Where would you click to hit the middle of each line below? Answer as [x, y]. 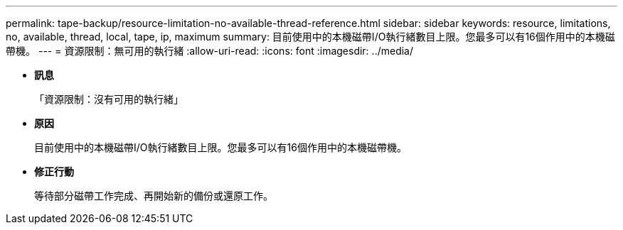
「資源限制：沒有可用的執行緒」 [109, 99]
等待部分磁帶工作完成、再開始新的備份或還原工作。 [154, 196]
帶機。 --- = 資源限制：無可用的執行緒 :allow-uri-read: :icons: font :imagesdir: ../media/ [210, 51]
